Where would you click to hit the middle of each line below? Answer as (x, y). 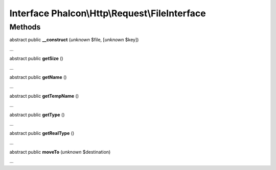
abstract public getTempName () (44, 96)
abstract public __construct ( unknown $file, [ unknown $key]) (74, 40)
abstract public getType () (37, 115)
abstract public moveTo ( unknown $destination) (60, 152)
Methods (25, 27)
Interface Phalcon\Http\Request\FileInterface (108, 13)
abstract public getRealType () (42, 133)
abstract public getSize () (36, 59)
